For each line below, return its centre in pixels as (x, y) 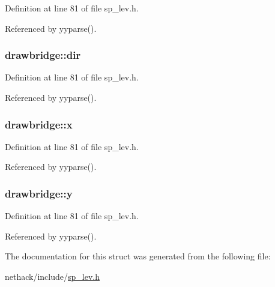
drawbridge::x (39, 124)
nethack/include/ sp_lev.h (52, 276)
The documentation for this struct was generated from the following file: (138, 256)
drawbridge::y (39, 193)
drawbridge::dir (43, 55)
